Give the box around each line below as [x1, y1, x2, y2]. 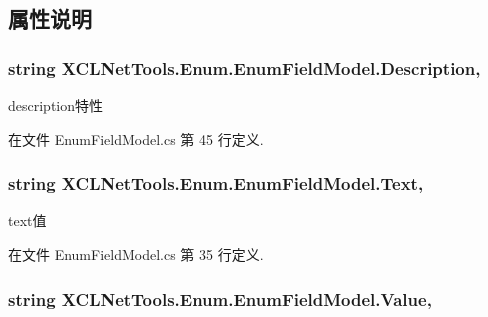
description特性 [8, 95, 104, 115]
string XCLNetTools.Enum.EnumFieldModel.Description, [8, 55, 481, 80]
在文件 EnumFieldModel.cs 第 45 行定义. [8, 128, 264, 149]
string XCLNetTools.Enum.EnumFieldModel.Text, [8, 171, 424, 196]
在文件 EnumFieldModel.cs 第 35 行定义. [8, 244, 264, 264]
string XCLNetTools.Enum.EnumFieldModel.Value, [8, 286, 432, 311]
